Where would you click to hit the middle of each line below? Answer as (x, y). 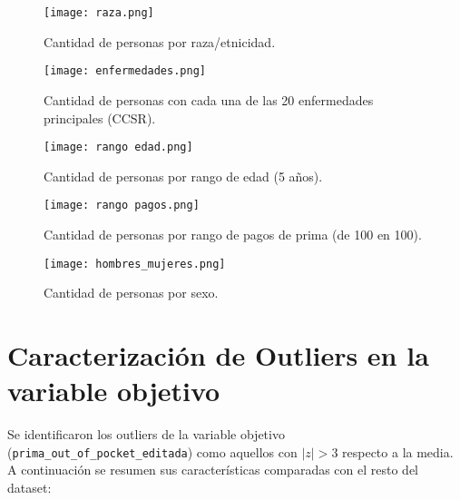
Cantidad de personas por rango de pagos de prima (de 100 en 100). (233, 234)
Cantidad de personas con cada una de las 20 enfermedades (209, 99)
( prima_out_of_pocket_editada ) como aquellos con (152, 451)
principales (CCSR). (100, 118)
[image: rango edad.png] (118, 147)
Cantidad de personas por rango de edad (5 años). (183, 176)
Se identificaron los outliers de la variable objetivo (146, 434)
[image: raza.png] (99, 13)
